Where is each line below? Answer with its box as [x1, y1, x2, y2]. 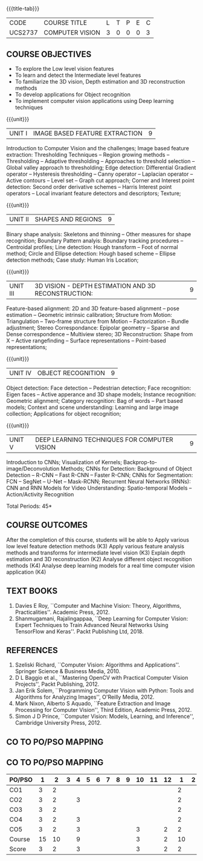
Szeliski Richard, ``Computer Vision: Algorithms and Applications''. [14, 661, 180, 668]
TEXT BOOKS [6, 586, 58, 596]
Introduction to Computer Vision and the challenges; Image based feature [6, 145, 189, 151]
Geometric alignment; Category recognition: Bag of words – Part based [6, 397, 183, 404]
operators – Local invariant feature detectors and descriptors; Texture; [6, 190, 181, 197]
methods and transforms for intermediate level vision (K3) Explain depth [6, 549, 185, 556]
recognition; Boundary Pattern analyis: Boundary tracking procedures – [6, 237, 184, 244]
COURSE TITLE [43, 19, 88, 27]
